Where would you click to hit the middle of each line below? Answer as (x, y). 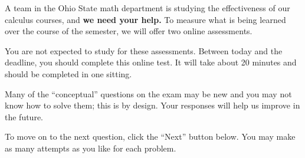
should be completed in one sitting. (68, 73)
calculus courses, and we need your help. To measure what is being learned (145, 19)
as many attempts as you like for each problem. (91, 148)
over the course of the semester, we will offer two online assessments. (129, 31)
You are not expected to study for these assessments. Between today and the (144, 50)
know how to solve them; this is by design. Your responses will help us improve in (152, 105)
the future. (24, 116)
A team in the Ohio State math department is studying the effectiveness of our (147, 8)
